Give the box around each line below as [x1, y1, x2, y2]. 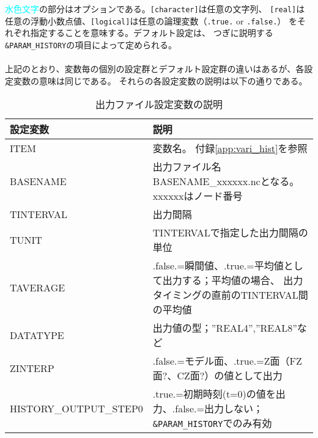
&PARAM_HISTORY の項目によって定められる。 [5, 38, 177, 51]
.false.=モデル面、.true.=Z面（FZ [152, 354, 302, 368]
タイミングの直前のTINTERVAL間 [152, 288, 308, 302]
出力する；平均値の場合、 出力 [162, 273, 303, 288]
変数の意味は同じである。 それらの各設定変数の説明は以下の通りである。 [13, 74, 308, 87]
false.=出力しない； [175, 401, 263, 416]
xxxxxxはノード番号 [152, 189, 243, 203]
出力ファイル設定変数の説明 [95, 97, 223, 112]
